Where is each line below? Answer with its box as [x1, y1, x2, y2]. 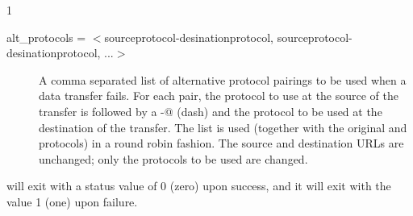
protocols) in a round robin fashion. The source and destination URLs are [39, 135, 404, 152]
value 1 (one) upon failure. [6, 193, 138, 210]
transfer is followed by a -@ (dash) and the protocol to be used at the [39, 102, 382, 119]
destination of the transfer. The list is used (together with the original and [39, 118, 407, 135]
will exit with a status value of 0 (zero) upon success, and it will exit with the [6, 177, 391, 194]
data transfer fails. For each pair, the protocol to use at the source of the [39, 87, 399, 104]
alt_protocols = [6, 28, 86, 45]
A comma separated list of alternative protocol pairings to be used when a [39, 71, 407, 88]
